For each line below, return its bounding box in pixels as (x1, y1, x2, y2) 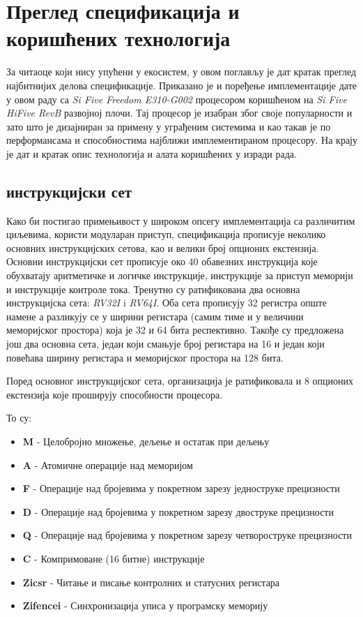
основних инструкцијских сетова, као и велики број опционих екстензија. (6, 240, 319, 255)
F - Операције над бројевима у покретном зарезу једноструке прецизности (22, 481, 340, 496)
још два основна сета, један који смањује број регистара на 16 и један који (6, 336, 325, 351)
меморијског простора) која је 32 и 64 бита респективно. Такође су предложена (6, 322, 344, 337)
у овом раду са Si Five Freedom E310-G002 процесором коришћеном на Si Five (6, 91, 347, 106)
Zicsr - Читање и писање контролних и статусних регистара (22, 574, 280, 589)
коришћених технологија (6, 24, 231, 52)
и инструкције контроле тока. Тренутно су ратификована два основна (6, 281, 300, 296)
